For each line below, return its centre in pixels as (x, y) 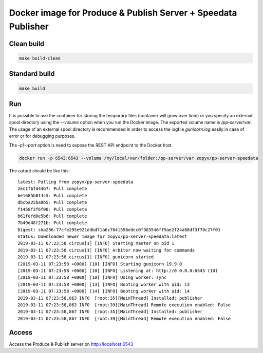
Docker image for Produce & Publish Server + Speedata (123, 13)
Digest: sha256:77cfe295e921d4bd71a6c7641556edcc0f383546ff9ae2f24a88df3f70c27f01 (119, 230)
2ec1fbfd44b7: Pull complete (52, 189)
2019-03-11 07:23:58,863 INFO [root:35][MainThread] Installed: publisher (110, 298)
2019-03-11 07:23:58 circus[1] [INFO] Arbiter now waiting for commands (106, 250)
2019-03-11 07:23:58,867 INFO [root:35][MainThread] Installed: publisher (110, 312)
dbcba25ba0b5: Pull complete (52, 202)
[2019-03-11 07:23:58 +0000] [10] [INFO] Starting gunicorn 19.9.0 (100, 264)
